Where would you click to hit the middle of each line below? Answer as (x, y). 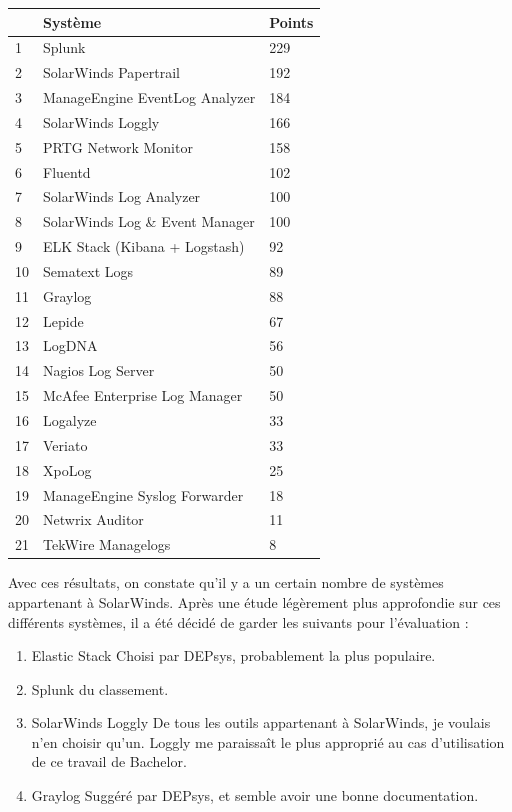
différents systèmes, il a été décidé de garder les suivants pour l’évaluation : (238, 621)
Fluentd (67, 171)
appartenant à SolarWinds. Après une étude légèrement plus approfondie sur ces (254, 601)
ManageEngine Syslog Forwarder (143, 494)
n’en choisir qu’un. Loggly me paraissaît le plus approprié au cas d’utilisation (268, 741)
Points (291, 21)
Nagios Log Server (99, 370)
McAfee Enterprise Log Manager (143, 395)
